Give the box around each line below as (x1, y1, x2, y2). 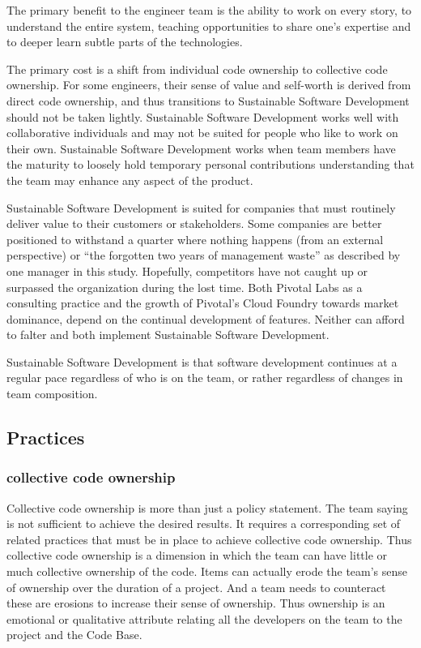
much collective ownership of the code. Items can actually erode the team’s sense (6, 563, 408, 580)
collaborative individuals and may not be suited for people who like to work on (6, 124, 398, 141)
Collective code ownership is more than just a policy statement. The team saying (6, 499, 408, 516)
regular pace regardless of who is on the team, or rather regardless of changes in (6, 369, 403, 386)
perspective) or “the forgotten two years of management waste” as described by (6, 247, 401, 264)
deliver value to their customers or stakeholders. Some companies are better (6, 215, 382, 232)
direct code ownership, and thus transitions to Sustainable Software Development (6, 92, 410, 109)
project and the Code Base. (6, 626, 142, 643)
